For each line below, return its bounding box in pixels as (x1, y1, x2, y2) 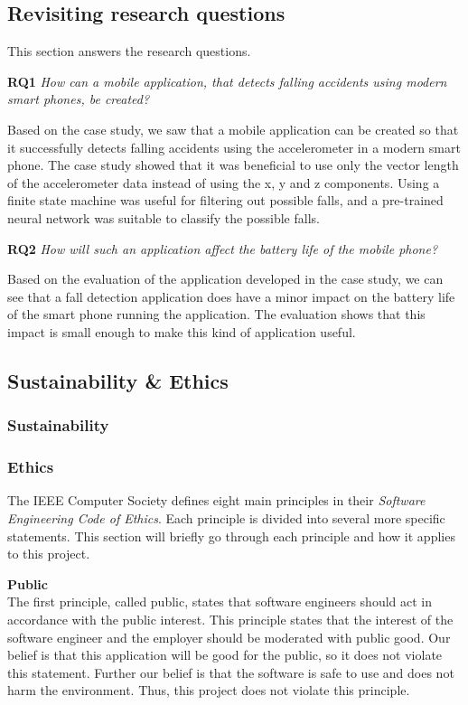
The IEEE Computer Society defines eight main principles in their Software (7, 491, 426, 510)
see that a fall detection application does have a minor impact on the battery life (7, 287, 455, 305)
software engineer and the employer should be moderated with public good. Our (7, 627, 451, 646)
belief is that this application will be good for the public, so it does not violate (7, 645, 443, 664)
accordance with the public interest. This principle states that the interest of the (7, 609, 454, 628)
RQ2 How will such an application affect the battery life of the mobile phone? (7, 239, 438, 258)
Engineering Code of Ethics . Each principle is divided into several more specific (7, 508, 445, 527)
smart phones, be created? (7, 89, 150, 108)
